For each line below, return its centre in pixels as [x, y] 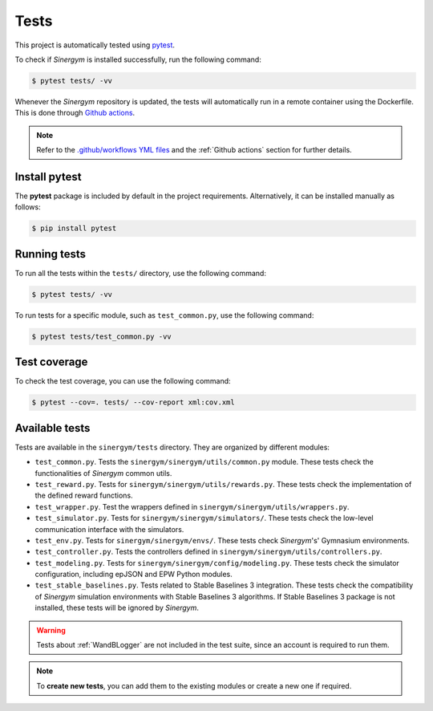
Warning [51, 630]
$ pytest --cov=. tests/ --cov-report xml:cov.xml [134, 402]
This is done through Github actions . [75, 113]
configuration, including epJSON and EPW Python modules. [134, 575]
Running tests [51, 254]
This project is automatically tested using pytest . [95, 45]
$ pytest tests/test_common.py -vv [101, 336]
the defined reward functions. [84, 496]
